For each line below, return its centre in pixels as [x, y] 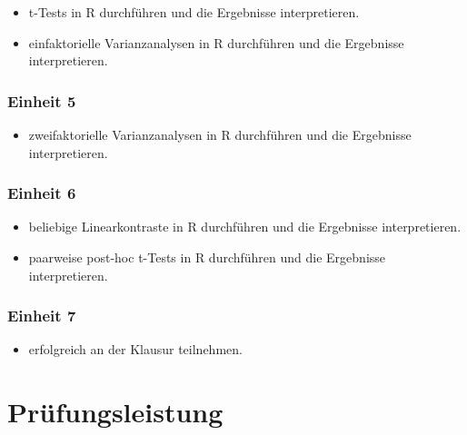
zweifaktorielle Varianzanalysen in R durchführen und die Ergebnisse [220, 134]
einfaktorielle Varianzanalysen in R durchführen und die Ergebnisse [216, 42]
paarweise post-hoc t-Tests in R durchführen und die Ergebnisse [207, 257]
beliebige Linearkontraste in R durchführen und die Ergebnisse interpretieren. [245, 227]
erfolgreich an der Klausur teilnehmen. [135, 349]
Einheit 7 [42, 316]
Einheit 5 [42, 100]
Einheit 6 [42, 193]
